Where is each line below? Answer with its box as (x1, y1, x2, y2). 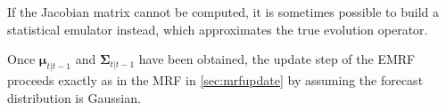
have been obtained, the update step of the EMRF (138, 50, 416, 68)
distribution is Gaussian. (7, 88, 141, 106)
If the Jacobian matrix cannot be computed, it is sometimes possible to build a (7, 3, 439, 20)
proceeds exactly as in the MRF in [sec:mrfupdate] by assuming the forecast (7, 70, 424, 89)
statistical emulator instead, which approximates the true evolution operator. (7, 20, 428, 38)
